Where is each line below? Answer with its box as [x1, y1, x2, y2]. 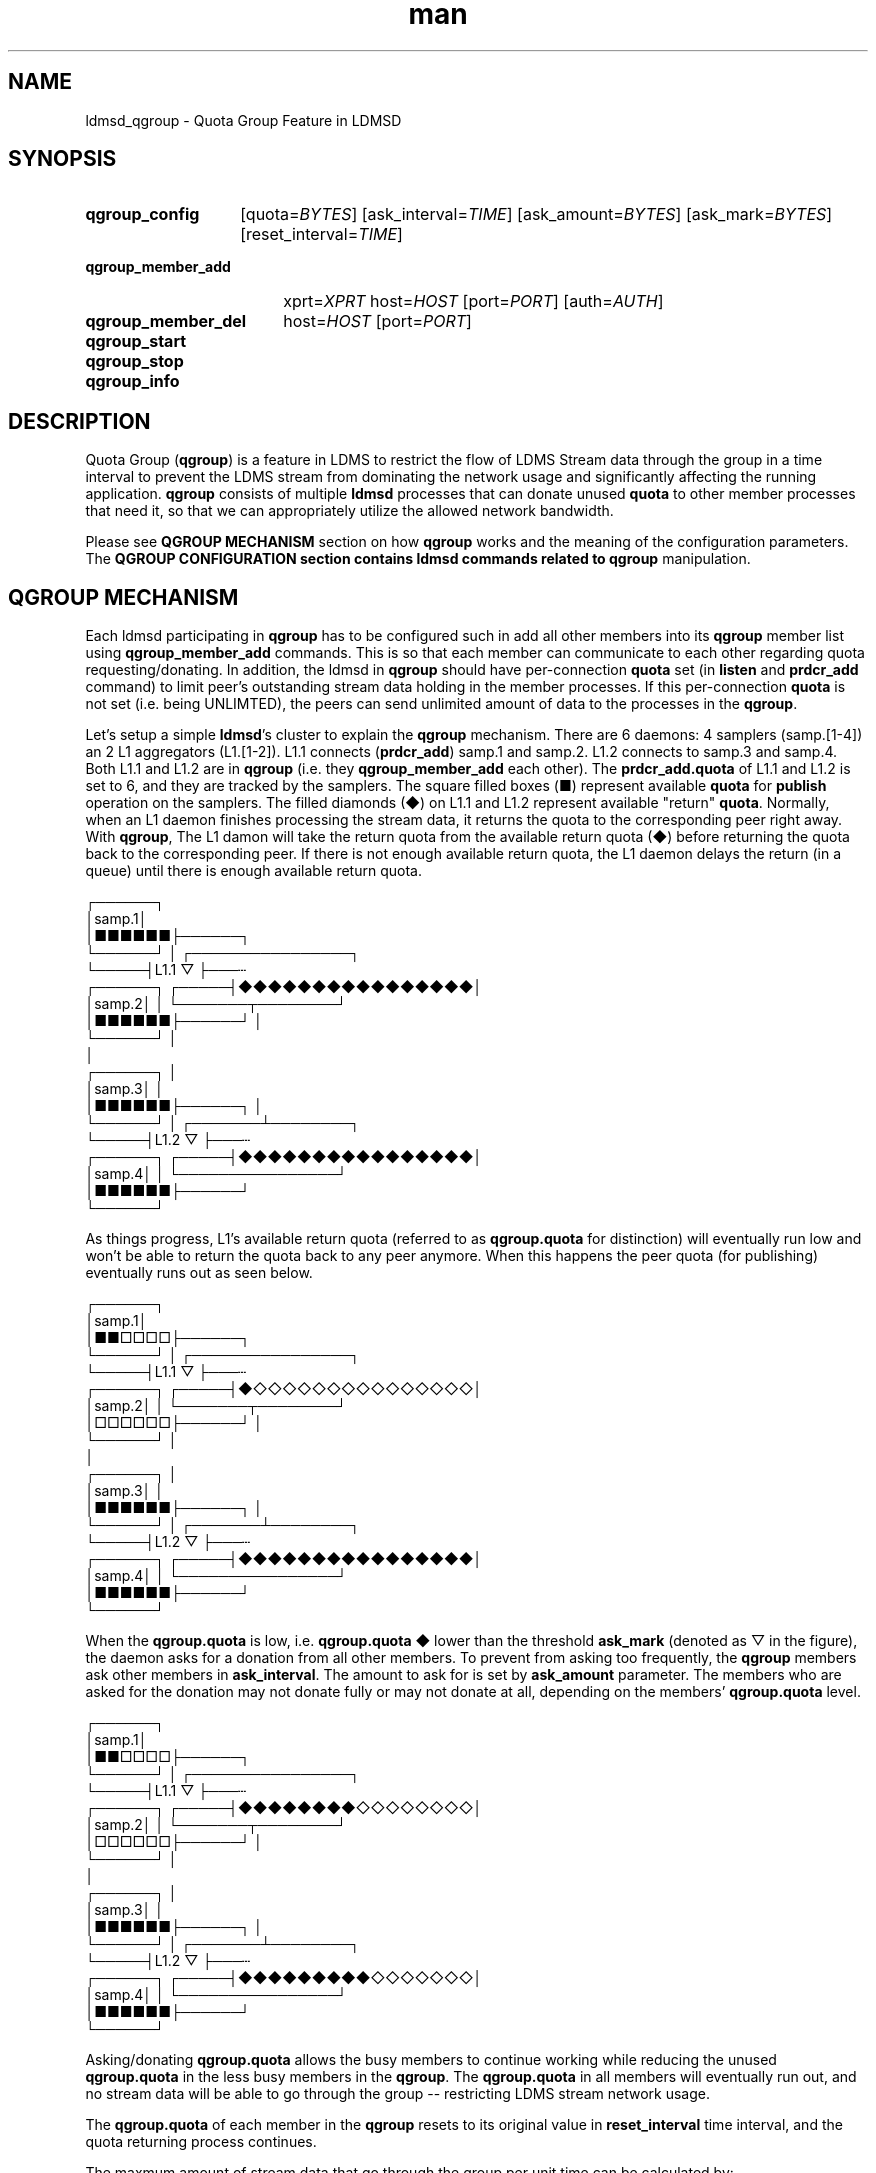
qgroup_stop [85, 351, 184, 372]
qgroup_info [85, 371, 180, 392]
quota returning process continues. [85, 2133, 317, 2151]
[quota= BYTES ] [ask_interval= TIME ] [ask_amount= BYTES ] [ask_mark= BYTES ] [240, 204, 833, 225]
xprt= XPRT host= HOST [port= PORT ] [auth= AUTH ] [283, 291, 664, 312]
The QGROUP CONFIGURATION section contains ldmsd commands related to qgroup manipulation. [85, 550, 751, 568]
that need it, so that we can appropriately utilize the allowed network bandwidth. [85, 502, 614, 520]
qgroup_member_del [85, 311, 247, 332]
